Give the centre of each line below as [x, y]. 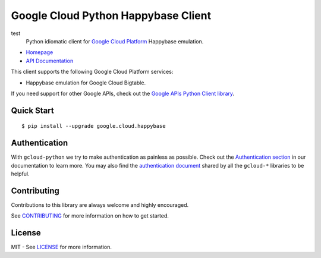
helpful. [20, 174]
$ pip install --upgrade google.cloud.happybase [94, 126]
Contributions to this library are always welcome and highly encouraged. [100, 204]
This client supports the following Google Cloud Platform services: [92, 72]
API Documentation [50, 61]
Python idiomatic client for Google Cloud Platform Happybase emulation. [115, 41]
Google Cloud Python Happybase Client [111, 15]
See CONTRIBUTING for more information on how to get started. [90, 216]
